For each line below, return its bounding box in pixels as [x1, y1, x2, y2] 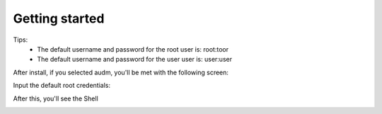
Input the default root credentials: [13, 81, 111, 90]
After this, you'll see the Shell [13, 94, 98, 103]
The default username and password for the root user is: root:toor [37, 45, 229, 53]
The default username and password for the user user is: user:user [37, 55, 233, 64]
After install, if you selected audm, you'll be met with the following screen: [13, 68, 229, 76]
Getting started [13, 11, 105, 26]
